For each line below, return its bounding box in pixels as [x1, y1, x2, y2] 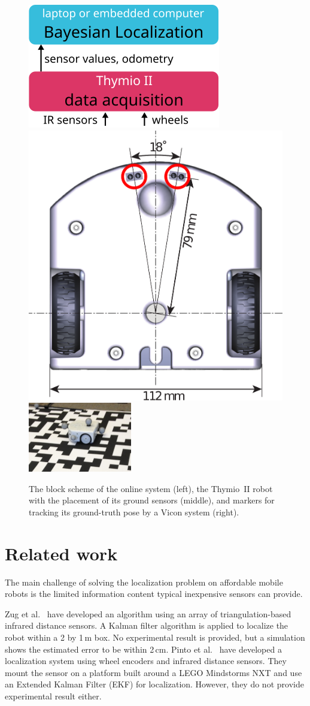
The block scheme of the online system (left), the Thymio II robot [29, 482, 273, 494]
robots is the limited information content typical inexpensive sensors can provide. [5, 587, 303, 600]
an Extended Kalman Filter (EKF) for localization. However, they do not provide [5, 678, 304, 690]
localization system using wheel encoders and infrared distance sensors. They [5, 654, 287, 667]
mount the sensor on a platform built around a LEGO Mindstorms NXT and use [5, 666, 302, 678]
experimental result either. [5, 689, 102, 702]
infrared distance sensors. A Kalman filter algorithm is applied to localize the [5, 619, 288, 632]
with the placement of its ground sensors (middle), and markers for [29, 494, 275, 506]
